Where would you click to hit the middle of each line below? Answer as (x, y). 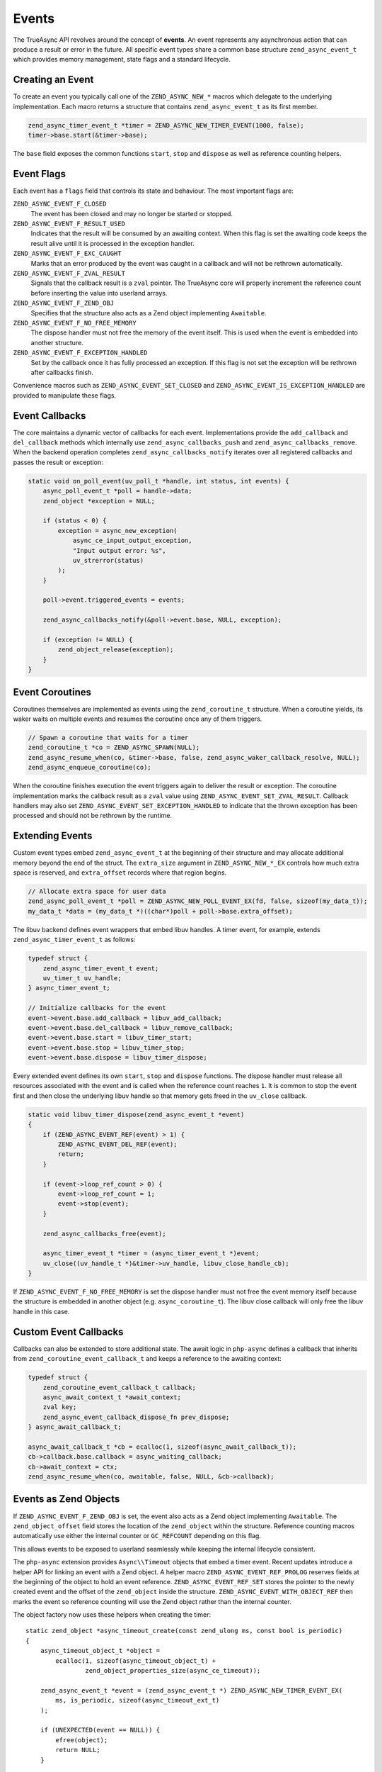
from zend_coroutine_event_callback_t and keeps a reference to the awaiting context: (147, 1359)
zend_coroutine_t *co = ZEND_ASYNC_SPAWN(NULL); (114, 747)
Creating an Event (53, 80)
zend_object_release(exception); (116, 650)
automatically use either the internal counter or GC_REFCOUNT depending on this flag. (137, 1536)
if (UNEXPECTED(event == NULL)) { (100, 1730)
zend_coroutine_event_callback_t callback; (119, 1387)
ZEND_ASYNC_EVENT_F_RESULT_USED (69, 224)
